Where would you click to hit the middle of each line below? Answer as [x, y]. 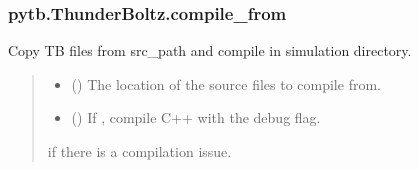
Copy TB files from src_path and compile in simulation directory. [210, 50]
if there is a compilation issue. [139, 151]
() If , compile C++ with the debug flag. [196, 117]
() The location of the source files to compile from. [226, 83]
